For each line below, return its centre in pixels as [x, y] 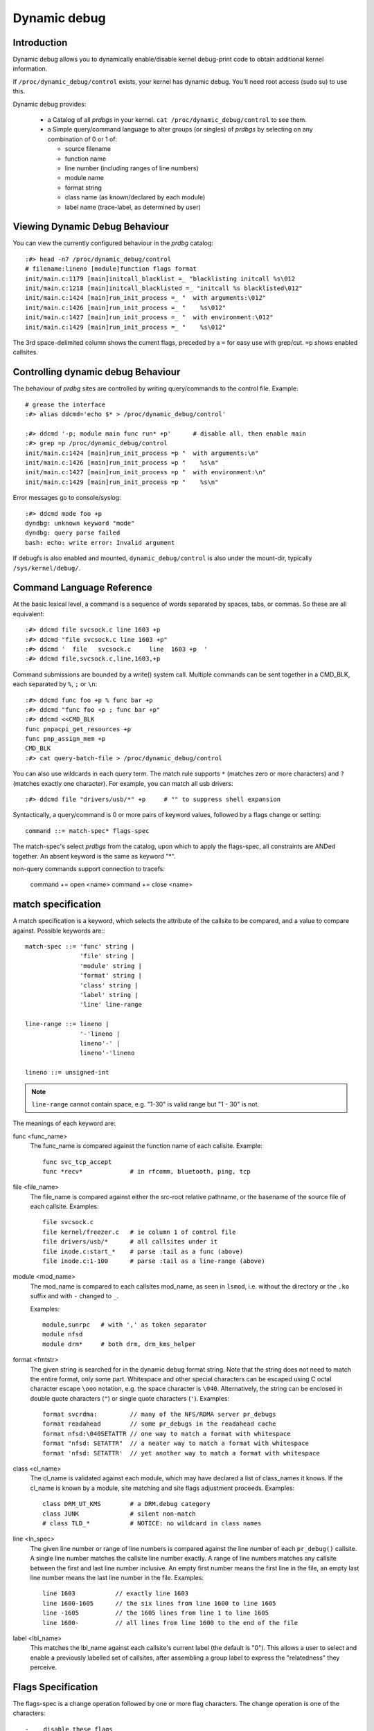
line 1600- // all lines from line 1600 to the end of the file [170, 1623]
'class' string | [109, 985]
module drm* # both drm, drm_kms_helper [119, 1344]
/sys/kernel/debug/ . [47, 568]
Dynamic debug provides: [50, 104]
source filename [88, 149]
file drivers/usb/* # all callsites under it [130, 1242]
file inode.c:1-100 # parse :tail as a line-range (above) [154, 1261]
